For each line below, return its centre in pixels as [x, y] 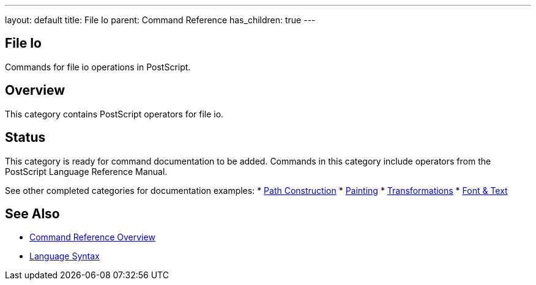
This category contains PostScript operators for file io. [114, 114]
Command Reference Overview [92, 237]
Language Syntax [65, 256]
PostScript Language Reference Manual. [86, 171]
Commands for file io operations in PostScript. [98, 67]
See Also [32, 213]
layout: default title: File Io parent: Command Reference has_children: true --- [160, 20]
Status [25, 138]
